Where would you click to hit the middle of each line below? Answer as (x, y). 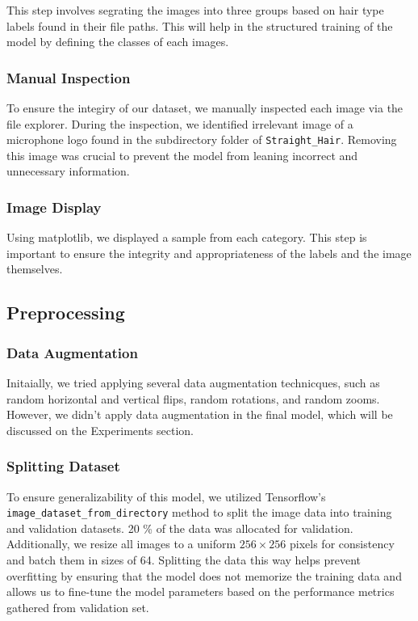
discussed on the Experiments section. (100, 430)
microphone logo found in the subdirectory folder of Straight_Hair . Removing (202, 139)
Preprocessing (66, 313)
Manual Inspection (69, 77)
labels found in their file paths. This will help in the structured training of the (200, 25)
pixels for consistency (342, 544)
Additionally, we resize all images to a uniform (121, 544)
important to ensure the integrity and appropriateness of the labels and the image (209, 253)
